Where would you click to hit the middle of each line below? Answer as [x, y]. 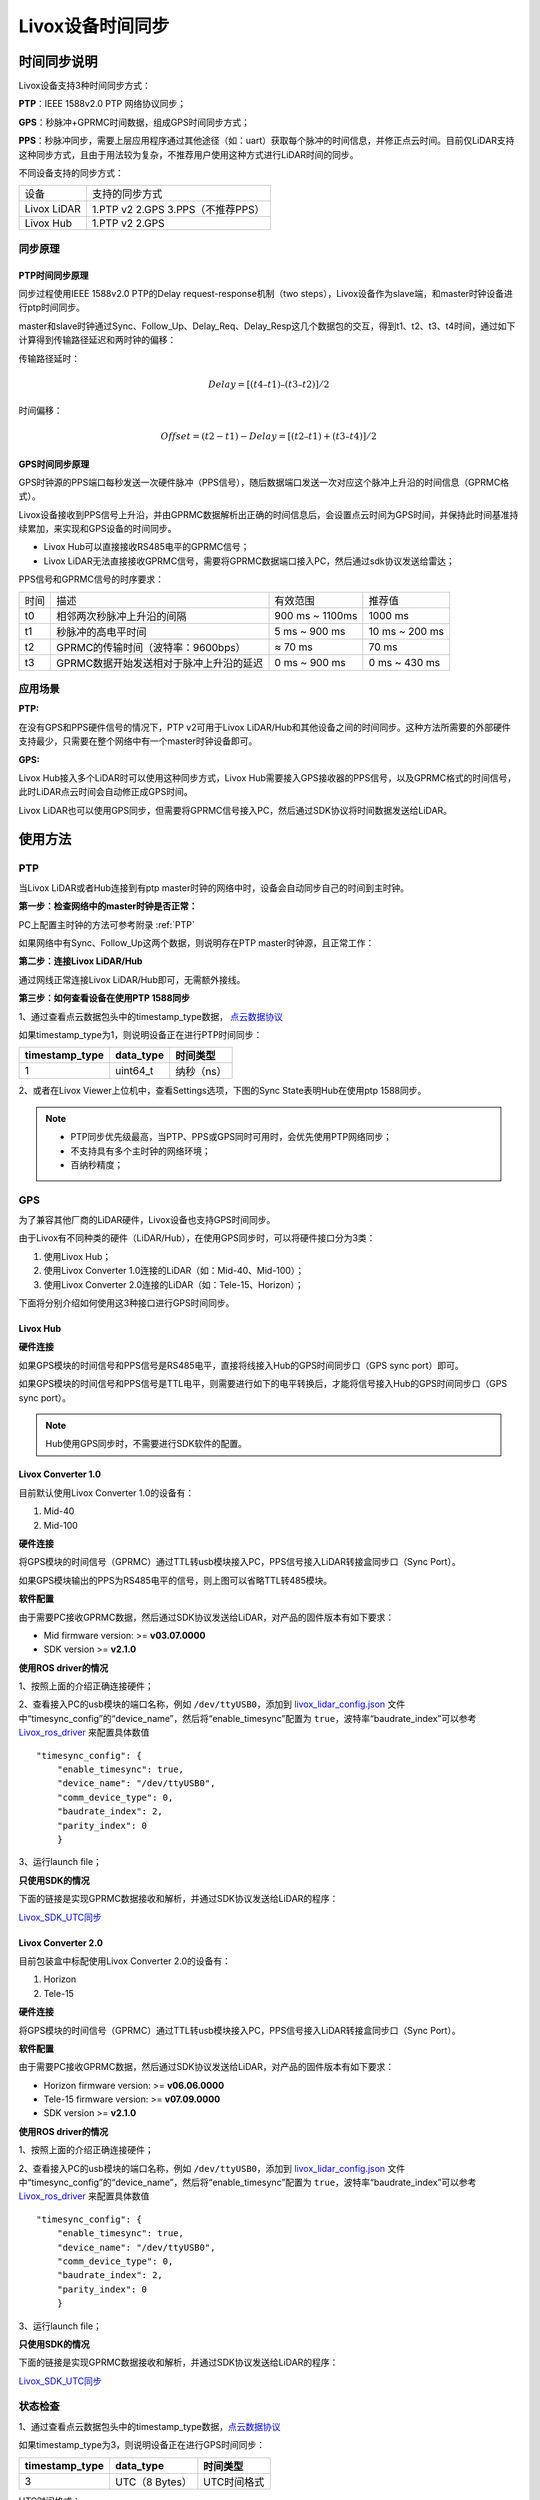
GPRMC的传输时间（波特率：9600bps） [151, 647]
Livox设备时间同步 [94, 26]
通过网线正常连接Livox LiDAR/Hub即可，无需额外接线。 [132, 979]
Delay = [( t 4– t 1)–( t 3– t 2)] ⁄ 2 [269, 384]
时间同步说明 [58, 61]
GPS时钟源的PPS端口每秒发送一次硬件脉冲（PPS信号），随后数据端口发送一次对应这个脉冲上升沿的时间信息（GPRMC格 [264, 482]
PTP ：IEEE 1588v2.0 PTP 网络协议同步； [102, 104]
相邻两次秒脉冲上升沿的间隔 [121, 616]
